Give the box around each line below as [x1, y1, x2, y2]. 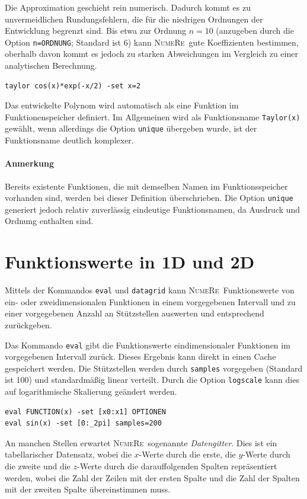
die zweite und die [5, 460, 71, 472]
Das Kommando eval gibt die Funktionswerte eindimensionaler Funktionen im [5, 338, 290, 351]
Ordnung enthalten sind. [5, 215, 94, 227]
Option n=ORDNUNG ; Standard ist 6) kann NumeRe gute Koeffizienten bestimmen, [5, 36, 299, 48]
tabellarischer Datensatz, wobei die [5, 448, 132, 460]
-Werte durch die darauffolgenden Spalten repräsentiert [77, 460, 277, 472]
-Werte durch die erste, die [139, 448, 236, 460]
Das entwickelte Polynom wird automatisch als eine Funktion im [5, 99, 239, 111]
